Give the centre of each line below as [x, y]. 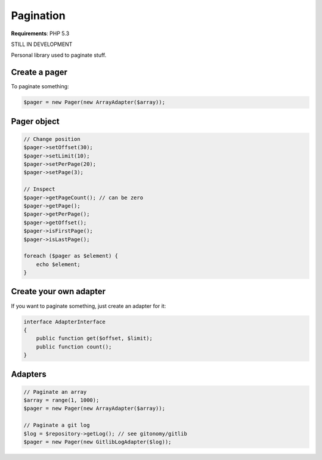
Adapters [29, 374]
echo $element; [58, 264]
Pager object [35, 121]
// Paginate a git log [57, 425]
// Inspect [39, 189]
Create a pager [39, 72]
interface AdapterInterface [64, 322]
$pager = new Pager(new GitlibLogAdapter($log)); [97, 442]
